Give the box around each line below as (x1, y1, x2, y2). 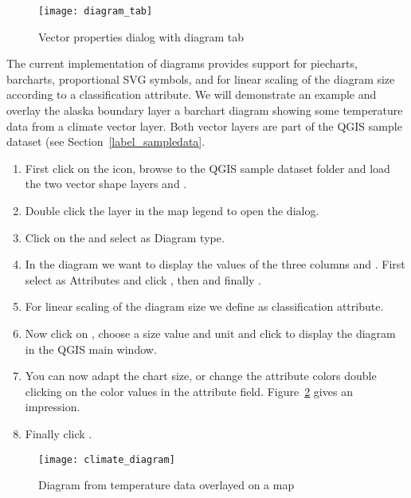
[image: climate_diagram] (38, 453, 175, 465)
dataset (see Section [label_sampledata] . (6, 133, 205, 150)
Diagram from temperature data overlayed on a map (38, 476, 295, 493)
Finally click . (25, 425, 92, 441)
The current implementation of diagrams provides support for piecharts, (6, 55, 358, 72)
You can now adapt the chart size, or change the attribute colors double (25, 367, 377, 384)
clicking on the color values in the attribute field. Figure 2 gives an (25, 382, 353, 399)
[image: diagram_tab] (38, 6, 153, 17)
